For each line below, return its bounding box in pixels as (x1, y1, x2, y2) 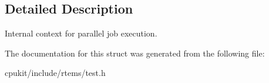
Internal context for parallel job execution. (5, 27, 157, 39)
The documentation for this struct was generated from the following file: (5, 47, 265, 59)
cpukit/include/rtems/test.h (5, 67, 106, 79)
